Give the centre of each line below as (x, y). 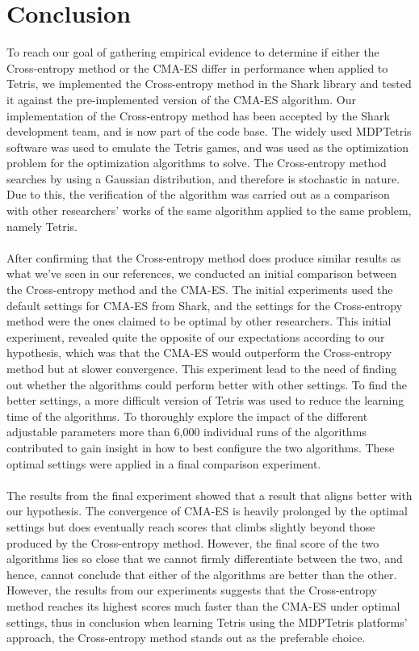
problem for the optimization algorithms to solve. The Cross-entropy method (197, 163)
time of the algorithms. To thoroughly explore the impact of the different (187, 416)
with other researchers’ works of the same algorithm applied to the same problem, (209, 210)
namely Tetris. (42, 226)
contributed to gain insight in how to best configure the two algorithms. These (201, 447)
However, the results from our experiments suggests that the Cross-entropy (192, 590)
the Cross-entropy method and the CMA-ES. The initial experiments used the (200, 290)
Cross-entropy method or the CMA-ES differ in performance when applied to (197, 67)
